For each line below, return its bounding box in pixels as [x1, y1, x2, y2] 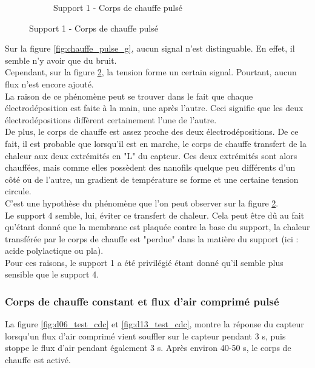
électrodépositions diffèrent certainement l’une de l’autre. [5, 113, 217, 126]
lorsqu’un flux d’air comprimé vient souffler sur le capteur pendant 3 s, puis [5, 329, 286, 342]
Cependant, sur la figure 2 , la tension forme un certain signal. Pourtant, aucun [5, 66, 297, 78]
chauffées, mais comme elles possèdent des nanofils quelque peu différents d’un [5, 161, 296, 174]
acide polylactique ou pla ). [5, 244, 104, 257]
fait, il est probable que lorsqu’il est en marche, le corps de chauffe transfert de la [5, 137, 307, 149]
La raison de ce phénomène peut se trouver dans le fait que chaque [5, 89, 253, 102]
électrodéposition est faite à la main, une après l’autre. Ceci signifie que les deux [5, 101, 303, 114]
